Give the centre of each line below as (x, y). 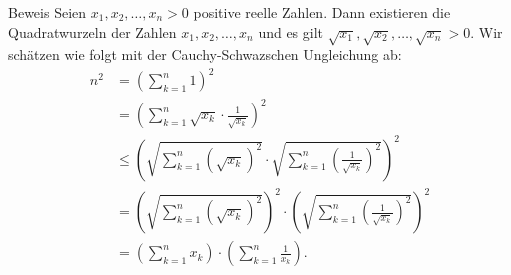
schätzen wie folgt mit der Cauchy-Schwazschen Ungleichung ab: (205, 54)
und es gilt (291, 31)
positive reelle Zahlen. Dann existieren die (322, 12)
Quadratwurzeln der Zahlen (92, 31)
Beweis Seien (47, 12)
